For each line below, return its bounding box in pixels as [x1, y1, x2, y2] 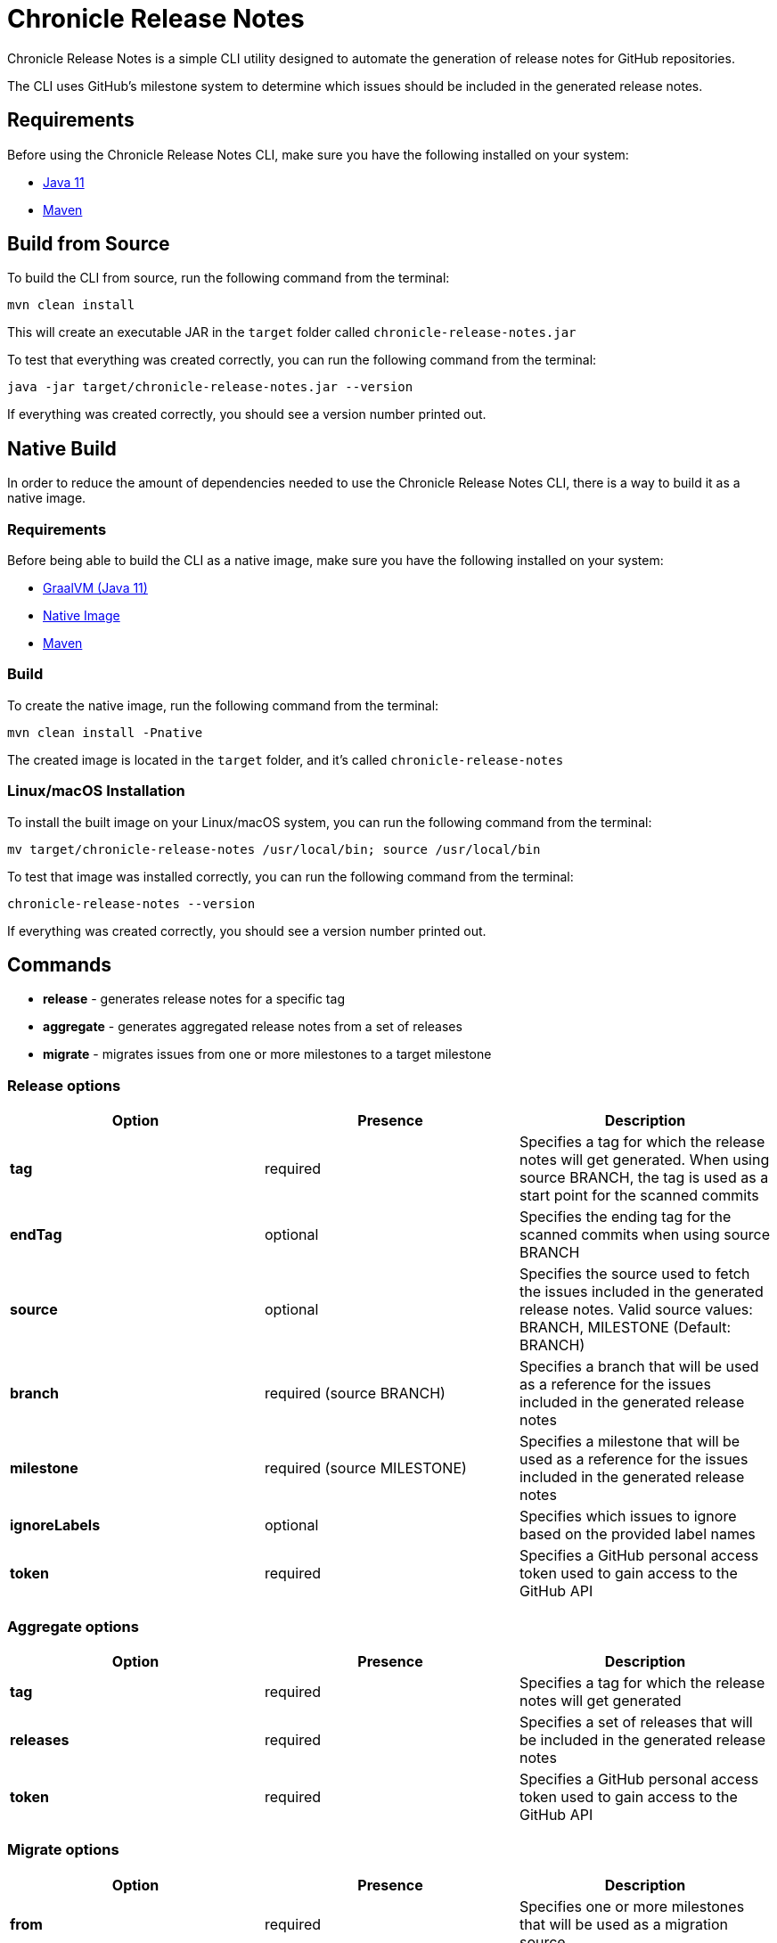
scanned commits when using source [519, 1226, 770, 1244]
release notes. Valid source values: [519, 1300, 753, 1319]
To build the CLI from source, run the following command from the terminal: [7, 270, 450, 286]
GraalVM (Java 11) [43, 580, 148, 596]
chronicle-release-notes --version [7, 896, 256, 911]
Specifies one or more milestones [519, 1897, 745, 1915]
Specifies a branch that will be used [519, 1357, 759, 1376]
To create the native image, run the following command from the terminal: [7, 697, 439, 713]
